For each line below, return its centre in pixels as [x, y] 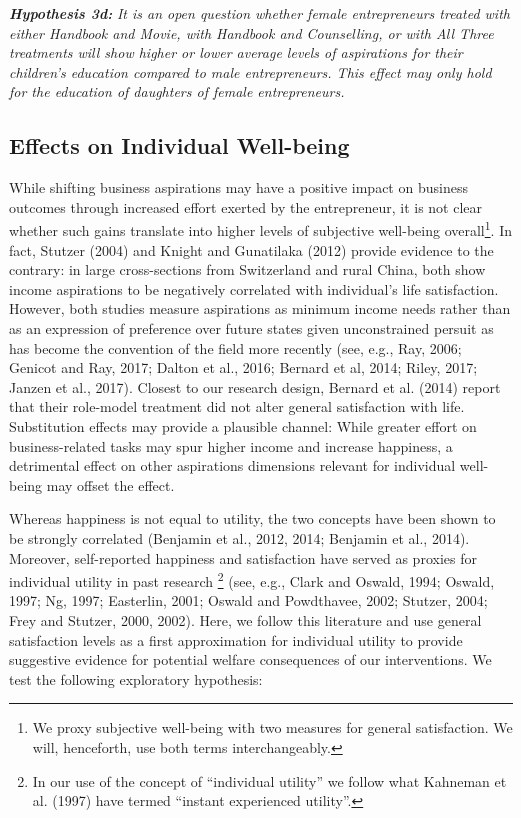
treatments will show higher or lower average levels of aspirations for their [236, 52]
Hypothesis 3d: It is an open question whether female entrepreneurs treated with [259, 13]
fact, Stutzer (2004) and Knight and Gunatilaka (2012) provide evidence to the [251, 249]
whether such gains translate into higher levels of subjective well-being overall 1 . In [260, 229]
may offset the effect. [110, 484]
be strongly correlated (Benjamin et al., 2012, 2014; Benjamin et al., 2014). [239, 537]
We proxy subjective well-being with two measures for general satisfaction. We [272, 727]
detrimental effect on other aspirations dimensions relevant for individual [232, 465]
